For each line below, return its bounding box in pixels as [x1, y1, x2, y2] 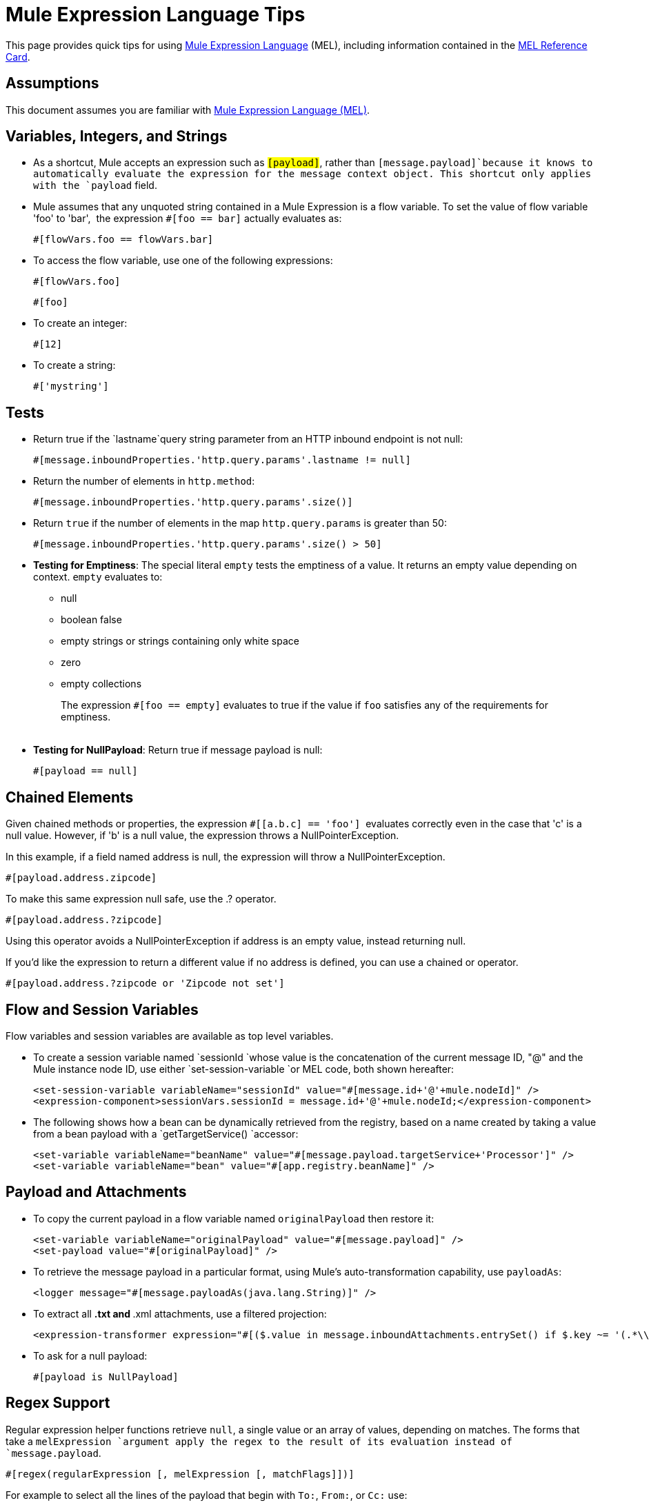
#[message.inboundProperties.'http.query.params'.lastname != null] [33, 454, 411, 466]
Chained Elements [6, 788, 134, 806]
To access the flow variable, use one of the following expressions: [33, 254, 333, 267]
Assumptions [6, 74, 99, 92]
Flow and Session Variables [6, 1000, 199, 1018]
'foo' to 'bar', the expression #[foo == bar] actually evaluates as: [33, 212, 342, 225]
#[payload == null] [33, 765, 138, 777]
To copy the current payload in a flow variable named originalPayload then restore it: [33, 1212, 434, 1224]
